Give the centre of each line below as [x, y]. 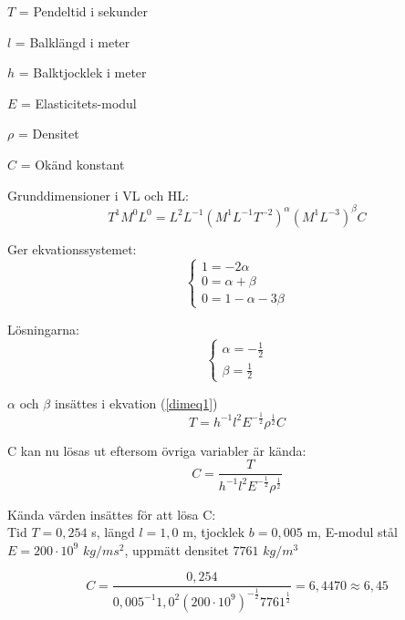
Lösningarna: [43, 329]
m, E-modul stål [352, 532]
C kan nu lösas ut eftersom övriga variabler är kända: [157, 450]
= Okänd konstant [73, 164]
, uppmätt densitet [177, 549]
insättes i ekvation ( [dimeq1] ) [136, 403]
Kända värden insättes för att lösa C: [112, 514]
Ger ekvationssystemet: [72, 248]
